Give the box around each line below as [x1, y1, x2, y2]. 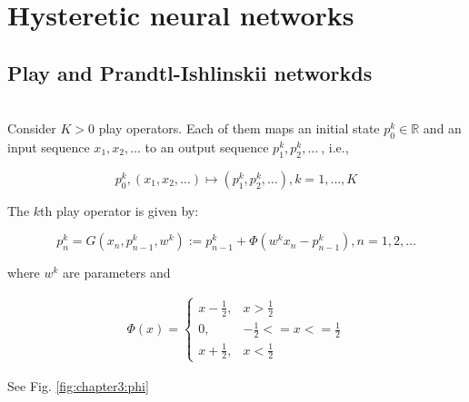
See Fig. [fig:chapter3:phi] [7, 376, 149, 395]
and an [423, 119, 462, 138]
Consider [7, 119, 56, 138]
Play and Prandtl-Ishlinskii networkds [7, 58, 373, 86]
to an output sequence [145, 137, 269, 156]
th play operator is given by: [40, 201, 199, 220]
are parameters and [63, 263, 171, 282]
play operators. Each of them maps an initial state [98, 119, 380, 138]
